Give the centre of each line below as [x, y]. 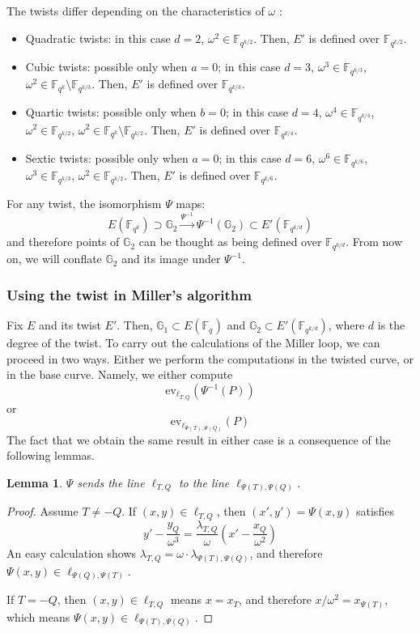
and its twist [70, 325]
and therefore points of [63, 242]
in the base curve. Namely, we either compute [120, 374]
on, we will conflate [54, 259]
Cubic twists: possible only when [106, 66]
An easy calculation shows [72, 552]
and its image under [171, 259]
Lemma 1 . [35, 482]
